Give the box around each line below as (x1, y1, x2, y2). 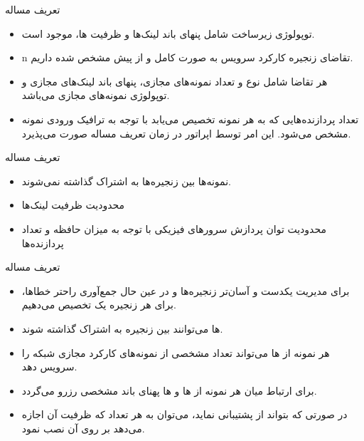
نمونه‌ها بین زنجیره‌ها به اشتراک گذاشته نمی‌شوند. (21, 173, 231, 188)
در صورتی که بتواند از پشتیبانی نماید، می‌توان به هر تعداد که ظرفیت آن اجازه (21, 407, 348, 422)
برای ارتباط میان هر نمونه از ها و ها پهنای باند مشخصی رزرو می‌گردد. (21, 383, 317, 398)
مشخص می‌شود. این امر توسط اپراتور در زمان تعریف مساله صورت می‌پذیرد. (21, 125, 351, 140)
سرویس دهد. (21, 359, 77, 374)
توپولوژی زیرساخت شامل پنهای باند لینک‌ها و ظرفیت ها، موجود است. (21, 26, 315, 41)
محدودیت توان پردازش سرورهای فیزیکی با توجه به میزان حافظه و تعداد (21, 221, 326, 236)
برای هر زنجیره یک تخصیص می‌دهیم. (21, 297, 176, 312)
